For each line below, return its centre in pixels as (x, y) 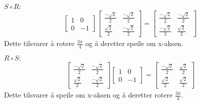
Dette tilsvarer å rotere (39, 43)
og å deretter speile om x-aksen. (134, 43)
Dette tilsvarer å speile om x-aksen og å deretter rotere (88, 95)
